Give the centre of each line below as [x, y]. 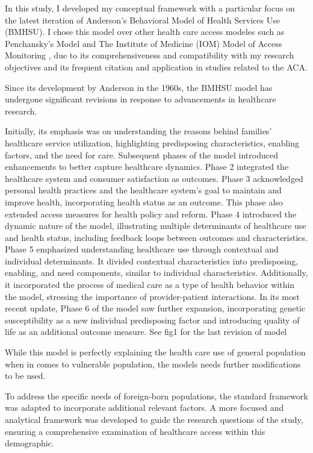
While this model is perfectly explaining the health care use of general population [155, 352]
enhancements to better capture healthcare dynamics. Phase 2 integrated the [147, 167]
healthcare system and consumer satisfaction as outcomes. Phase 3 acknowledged [154, 178]
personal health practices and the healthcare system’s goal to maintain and [143, 190]
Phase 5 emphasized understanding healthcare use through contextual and [142, 249]
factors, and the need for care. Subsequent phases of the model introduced [141, 155]
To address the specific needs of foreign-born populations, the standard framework [156, 395]
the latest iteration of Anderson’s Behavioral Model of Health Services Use [142, 20]
